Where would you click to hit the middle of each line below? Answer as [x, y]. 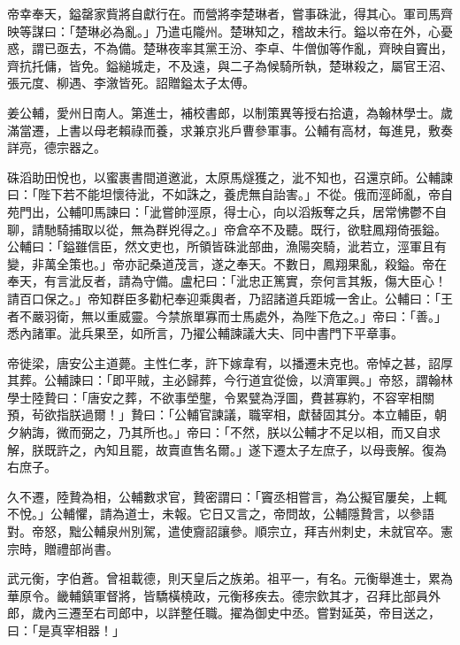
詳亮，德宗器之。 [57, 147]
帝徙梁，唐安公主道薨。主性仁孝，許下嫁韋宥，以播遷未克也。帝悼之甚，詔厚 [230, 362]
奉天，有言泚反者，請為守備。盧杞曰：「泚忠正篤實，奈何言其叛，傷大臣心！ [227, 281]
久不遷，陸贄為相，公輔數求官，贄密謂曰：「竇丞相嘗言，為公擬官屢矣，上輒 [227, 496]
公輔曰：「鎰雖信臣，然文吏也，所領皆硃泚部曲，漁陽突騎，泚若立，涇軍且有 [227, 246]
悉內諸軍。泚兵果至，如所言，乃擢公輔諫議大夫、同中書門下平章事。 [205, 333]
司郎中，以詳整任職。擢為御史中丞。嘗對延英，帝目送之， [273, 613]
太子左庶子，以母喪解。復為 [366, 449]
